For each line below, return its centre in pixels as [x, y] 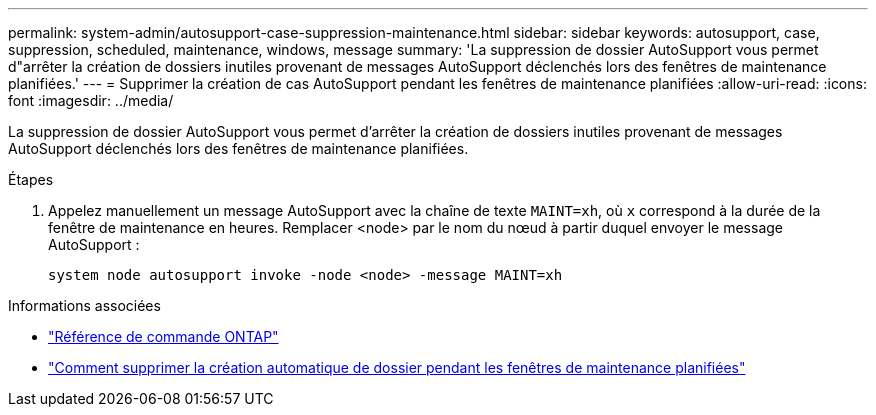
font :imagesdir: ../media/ [91, 100]
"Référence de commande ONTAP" [163, 336]
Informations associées [84, 305]
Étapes [31, 179]
